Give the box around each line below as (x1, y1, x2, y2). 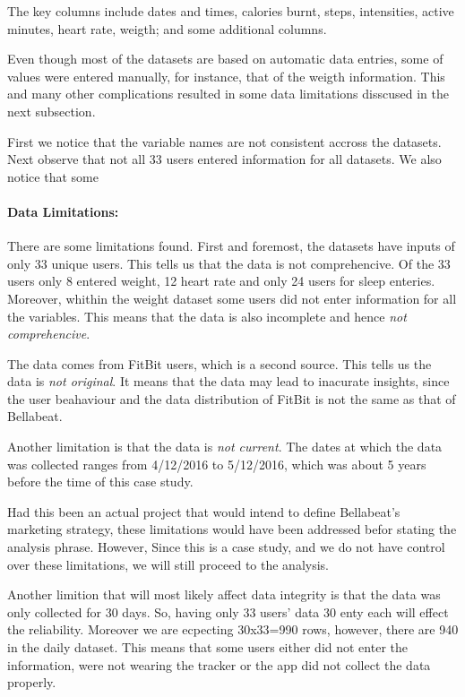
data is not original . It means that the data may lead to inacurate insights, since (7, 372, 450, 391)
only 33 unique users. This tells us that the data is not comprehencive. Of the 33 (7, 254, 451, 272)
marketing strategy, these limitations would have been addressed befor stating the (7, 520, 457, 538)
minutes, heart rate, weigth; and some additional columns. (7, 19, 327, 38)
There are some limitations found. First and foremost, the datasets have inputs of (7, 237, 455, 255)
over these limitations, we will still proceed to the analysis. (7, 555, 329, 573)
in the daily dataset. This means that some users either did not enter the (7, 638, 408, 657)
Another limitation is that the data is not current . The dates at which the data (7, 437, 443, 456)
